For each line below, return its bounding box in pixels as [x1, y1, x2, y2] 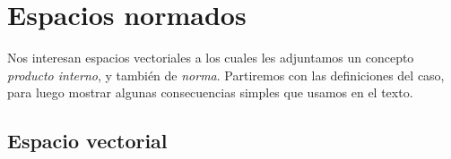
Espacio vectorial [7, 127, 168, 155]
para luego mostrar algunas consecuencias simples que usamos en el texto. [7, 83, 413, 102]
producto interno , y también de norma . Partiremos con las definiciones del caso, [7, 65, 445, 84]
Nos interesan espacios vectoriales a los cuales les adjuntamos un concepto [7, 48, 414, 67]
